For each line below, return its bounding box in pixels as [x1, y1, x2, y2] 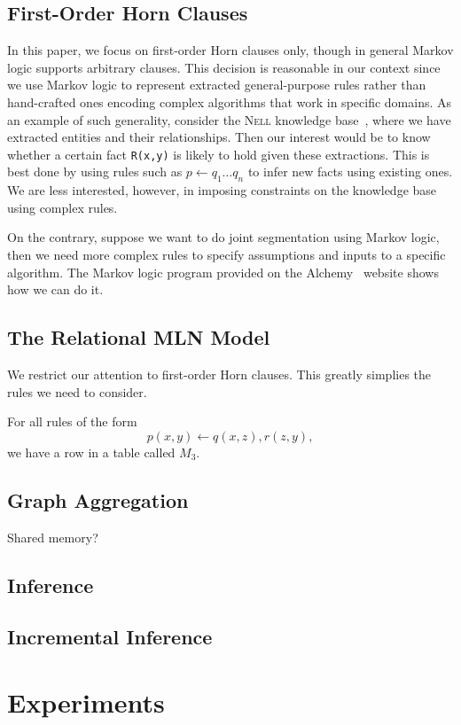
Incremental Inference [7, 623, 213, 651]
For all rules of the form [7, 412, 137, 431]
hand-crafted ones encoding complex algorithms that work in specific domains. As [7, 92, 452, 111]
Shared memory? [7, 527, 98, 546]
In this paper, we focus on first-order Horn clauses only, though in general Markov [7, 41, 454, 59]
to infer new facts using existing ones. [247, 162, 453, 181]
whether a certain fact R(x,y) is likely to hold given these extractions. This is [7, 144, 430, 163]
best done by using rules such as [7, 162, 183, 181]
